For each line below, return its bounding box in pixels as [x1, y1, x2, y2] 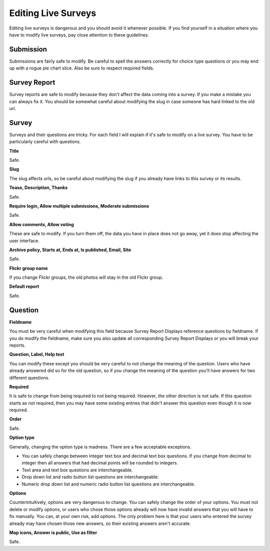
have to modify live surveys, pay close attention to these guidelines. [9, 32, 149, 38]
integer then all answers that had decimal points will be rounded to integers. [21, 460, 178, 466]
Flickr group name [9, 265, 48, 271]
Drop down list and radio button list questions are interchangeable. [21, 474, 159, 480]
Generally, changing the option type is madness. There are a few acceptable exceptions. [9, 443, 192, 450]
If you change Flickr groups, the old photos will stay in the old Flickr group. [9, 274, 163, 280]
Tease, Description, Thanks [9, 185, 68, 191]
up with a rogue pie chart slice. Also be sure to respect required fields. [9, 65, 154, 71]
